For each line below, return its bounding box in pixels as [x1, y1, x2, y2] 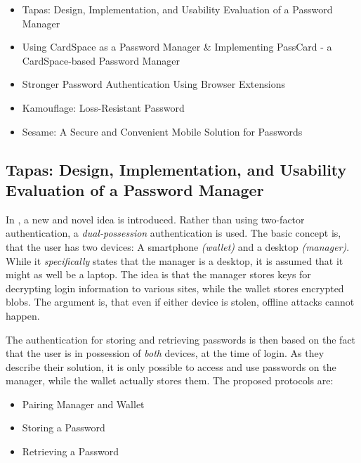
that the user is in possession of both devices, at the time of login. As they [6, 346, 324, 360]
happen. [6, 308, 40, 322]
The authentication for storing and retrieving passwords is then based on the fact [6, 332, 356, 346]
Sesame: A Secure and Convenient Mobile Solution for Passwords [22, 124, 303, 138]
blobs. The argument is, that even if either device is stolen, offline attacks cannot [6, 294, 355, 309]
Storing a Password [22, 420, 105, 435]
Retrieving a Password [22, 444, 119, 459]
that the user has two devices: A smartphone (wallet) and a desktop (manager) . [6, 239, 350, 254]
